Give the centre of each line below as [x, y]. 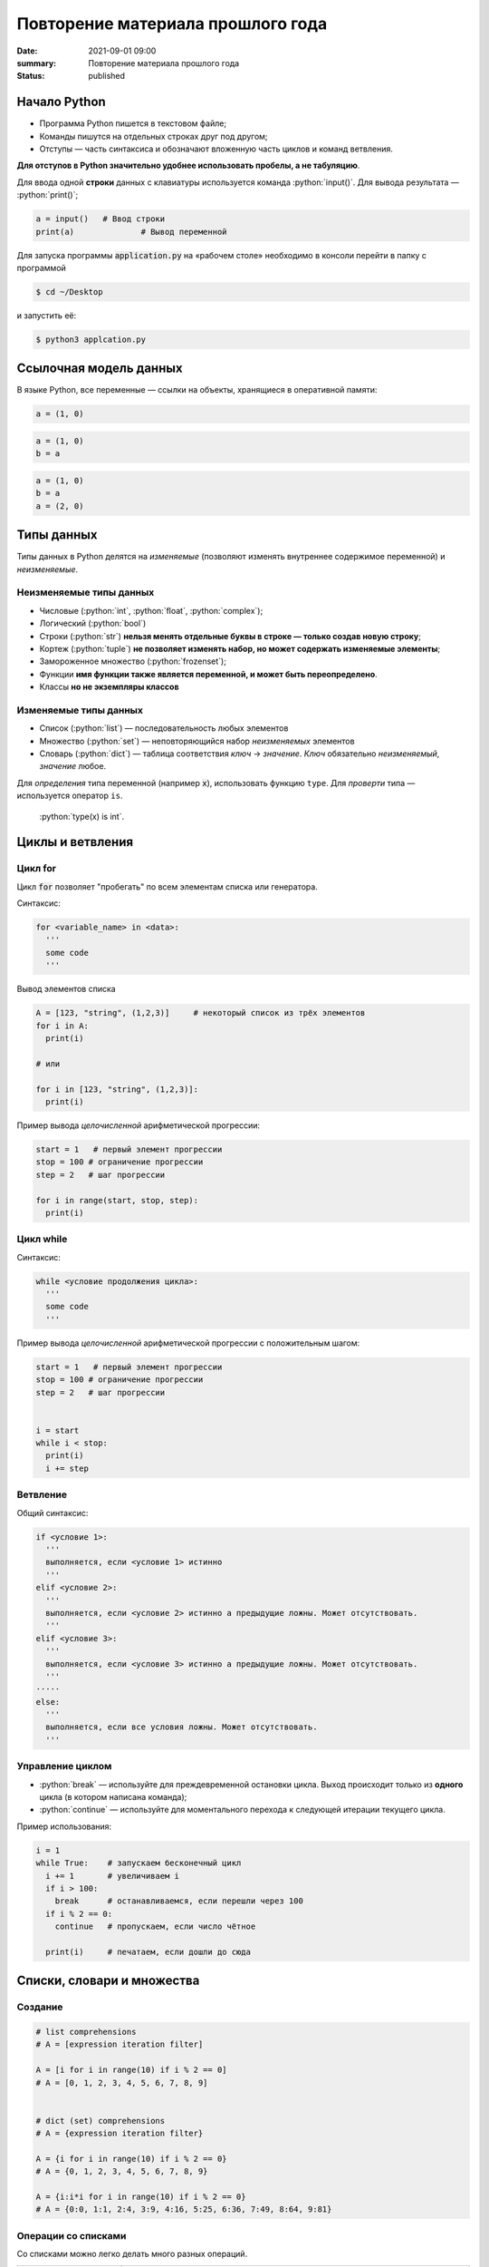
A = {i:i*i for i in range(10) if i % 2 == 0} [141, 2197]
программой [42, 268]
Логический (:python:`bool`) [93, 623]
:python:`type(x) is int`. [82, 816]
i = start [58, 1430]
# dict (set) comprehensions [101, 2121]
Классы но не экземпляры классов [110, 687]
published [107, 76]
